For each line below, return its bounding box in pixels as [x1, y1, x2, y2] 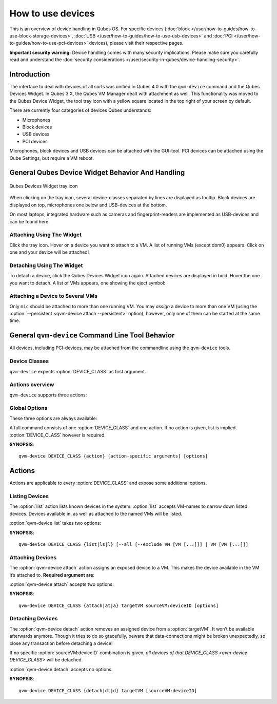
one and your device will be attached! [9, 249, 89, 255]
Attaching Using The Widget [9, 231, 82, 238]
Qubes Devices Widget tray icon [9, 183, 78, 189]
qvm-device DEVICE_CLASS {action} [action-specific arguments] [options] [18, 453, 208, 459]
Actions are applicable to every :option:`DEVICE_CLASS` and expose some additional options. [9, 480, 207, 486]
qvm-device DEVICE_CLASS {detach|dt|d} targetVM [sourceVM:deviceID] [18, 688, 197, 693]
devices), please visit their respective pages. [89, 40, 184, 46]
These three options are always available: [9, 415, 97, 421]
